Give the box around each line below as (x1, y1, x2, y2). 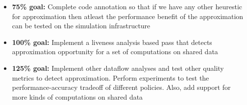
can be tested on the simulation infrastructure (12, 21, 150, 31)
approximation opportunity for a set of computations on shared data (12, 46, 218, 57)
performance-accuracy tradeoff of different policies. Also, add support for (12, 82, 231, 92)
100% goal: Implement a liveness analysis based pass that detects (12, 37, 212, 47)
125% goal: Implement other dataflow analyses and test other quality (12, 63, 224, 73)
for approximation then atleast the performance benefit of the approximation (12, 11, 244, 21)
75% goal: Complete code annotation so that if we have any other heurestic (12, 1, 243, 11)
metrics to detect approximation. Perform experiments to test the (12, 72, 209, 83)
